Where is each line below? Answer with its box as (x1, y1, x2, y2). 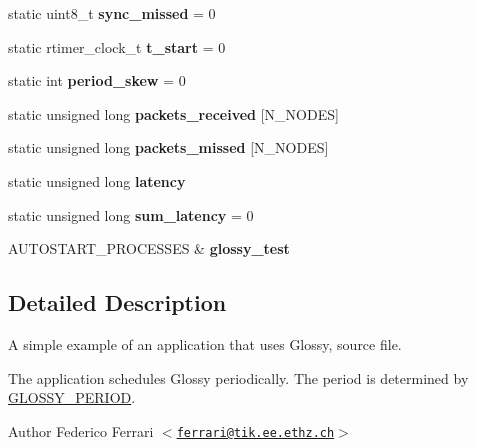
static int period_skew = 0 (8, 70, 186, 91)
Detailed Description (8, 287, 227, 318)
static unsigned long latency (8, 170, 186, 191)
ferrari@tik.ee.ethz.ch (176, 425, 335, 440)
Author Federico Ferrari (8, 420, 154, 441)
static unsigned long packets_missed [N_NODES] (8, 137, 329, 158)
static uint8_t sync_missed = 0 (8, 3, 216, 23)
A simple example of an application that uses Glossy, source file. (8, 333, 402, 354)
